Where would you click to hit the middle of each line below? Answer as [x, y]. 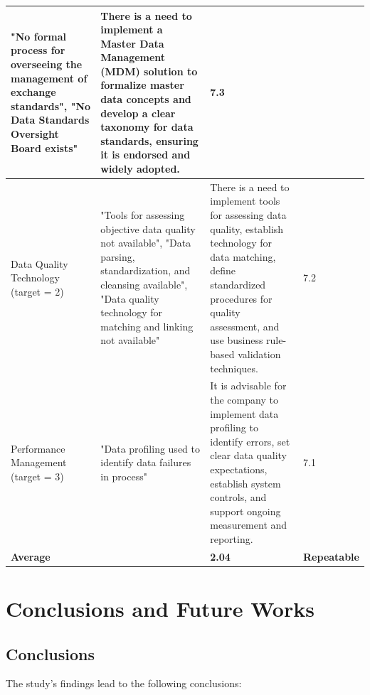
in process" [124, 476]
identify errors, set [250, 441]
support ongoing [245, 511]
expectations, [239, 469]
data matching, [243, 256]
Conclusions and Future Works [160, 609]
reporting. [232, 538]
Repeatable [331, 556]
